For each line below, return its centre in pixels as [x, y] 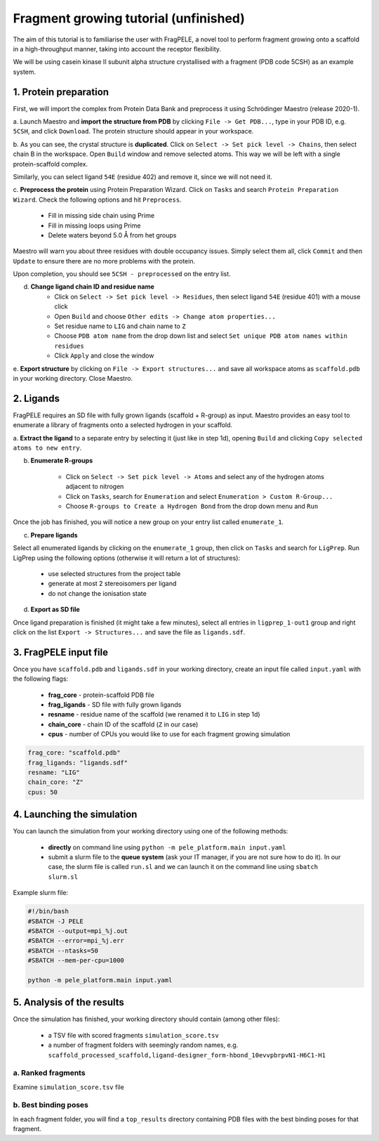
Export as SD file [55, 609]
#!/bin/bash [48, 911]
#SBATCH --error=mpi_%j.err [76, 941]
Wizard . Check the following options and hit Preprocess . [97, 200]
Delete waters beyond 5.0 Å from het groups [112, 235]
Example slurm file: [41, 893]
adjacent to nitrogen [95, 487]
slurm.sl [63, 877]
